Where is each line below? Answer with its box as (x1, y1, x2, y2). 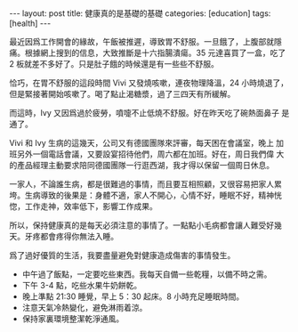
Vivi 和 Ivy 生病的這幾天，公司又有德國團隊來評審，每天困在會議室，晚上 (9, 138, 274, 148)
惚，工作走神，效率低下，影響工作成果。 (9, 201, 157, 211)
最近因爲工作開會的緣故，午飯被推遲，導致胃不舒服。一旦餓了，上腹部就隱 (9, 36, 282, 46)
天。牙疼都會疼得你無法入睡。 (9, 231, 118, 241)
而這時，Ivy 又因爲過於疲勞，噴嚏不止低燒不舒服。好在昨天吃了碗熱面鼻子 (9, 108, 280, 117)
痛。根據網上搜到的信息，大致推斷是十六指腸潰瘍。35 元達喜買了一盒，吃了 (9, 47, 286, 58)
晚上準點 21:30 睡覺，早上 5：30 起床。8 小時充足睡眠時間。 (21, 291, 245, 302)
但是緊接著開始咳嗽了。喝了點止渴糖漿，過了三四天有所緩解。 (9, 89, 236, 99)
